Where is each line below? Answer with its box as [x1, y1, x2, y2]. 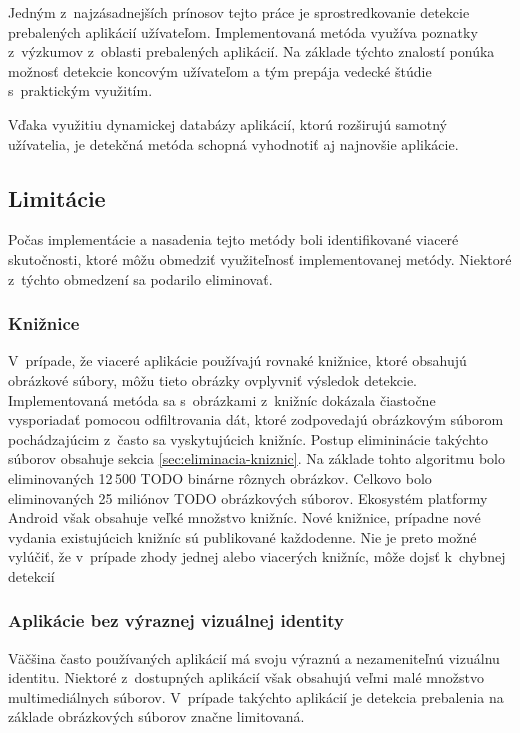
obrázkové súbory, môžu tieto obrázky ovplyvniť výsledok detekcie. [8, 369, 418, 390]
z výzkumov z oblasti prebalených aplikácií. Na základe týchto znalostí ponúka [8, 41, 495, 62]
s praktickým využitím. [8, 80, 153, 101]
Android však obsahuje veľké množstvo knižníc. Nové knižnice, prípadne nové [8, 507, 481, 528]
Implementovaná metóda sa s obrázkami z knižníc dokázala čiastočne [8, 389, 436, 410]
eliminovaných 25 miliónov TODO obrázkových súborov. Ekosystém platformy [8, 487, 488, 508]
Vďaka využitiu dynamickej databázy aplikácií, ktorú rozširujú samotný [8, 113, 447, 134]
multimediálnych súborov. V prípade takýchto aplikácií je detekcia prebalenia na [8, 686, 504, 707]
